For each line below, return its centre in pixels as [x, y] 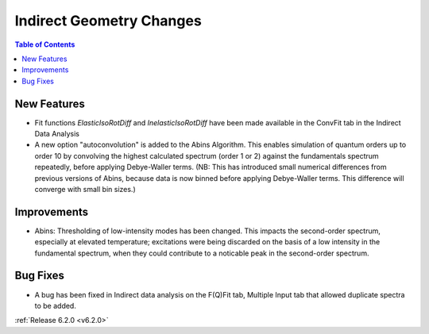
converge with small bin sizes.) [85, 189]
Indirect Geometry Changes [108, 21]
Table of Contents [45, 44]
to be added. [56, 305]
